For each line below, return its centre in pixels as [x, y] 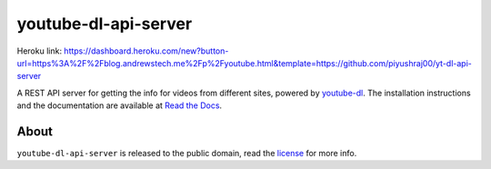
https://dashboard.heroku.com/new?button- [146, 51]
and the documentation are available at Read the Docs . [120, 105]
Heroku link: [40, 51]
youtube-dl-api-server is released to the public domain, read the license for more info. [187, 154]
